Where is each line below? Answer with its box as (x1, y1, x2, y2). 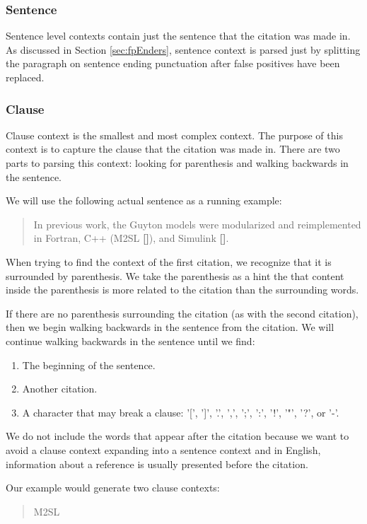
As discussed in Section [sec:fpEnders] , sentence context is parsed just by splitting (6, 42, 361, 57)
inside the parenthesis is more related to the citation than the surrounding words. (6, 282, 359, 297)
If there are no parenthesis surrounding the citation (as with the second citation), (6, 305, 359, 320)
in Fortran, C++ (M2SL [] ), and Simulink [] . (33, 231, 229, 245)
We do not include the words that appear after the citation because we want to (6, 429, 349, 443)
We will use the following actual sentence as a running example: (6, 193, 282, 208)
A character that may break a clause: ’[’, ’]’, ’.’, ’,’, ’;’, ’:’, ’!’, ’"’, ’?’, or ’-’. (22, 404, 339, 419)
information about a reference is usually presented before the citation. (6, 456, 308, 471)
